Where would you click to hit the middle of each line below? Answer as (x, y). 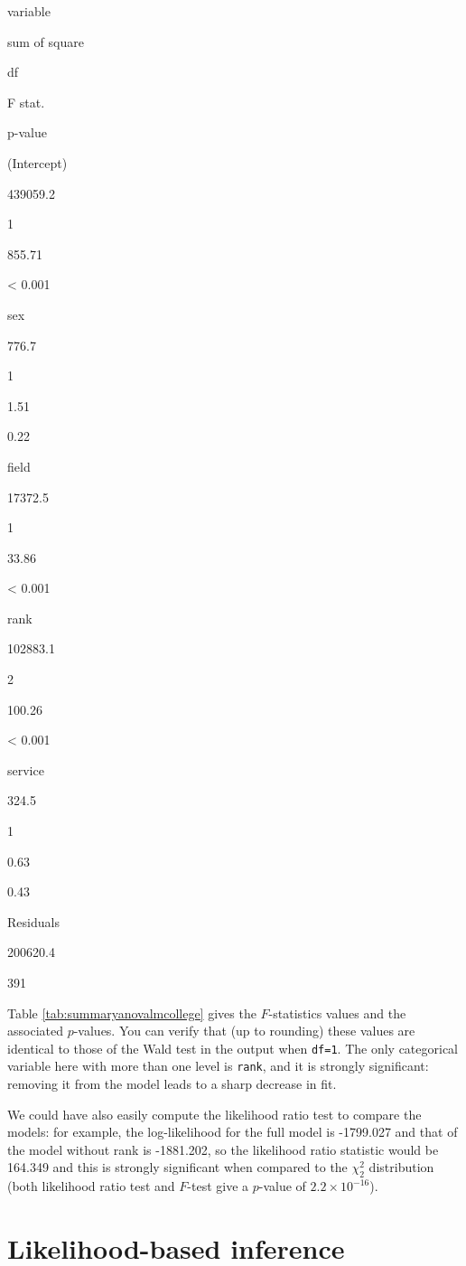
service (26, 769)
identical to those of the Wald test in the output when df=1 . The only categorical (233, 1048)
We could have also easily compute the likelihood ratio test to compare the (214, 1114)
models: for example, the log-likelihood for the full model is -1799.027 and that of (233, 1132)
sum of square (46, 41)
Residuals (33, 921)
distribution (401, 1167)
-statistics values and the (337, 1013)
